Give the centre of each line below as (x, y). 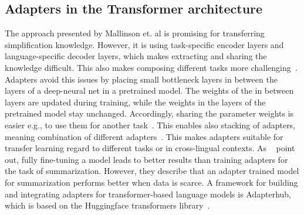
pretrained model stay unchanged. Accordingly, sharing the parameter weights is (149, 113)
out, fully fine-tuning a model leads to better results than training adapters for (146, 159)
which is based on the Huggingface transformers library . (107, 205)
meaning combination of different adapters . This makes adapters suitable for (144, 136)
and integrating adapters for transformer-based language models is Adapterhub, (148, 194)
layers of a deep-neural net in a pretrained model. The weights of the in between (149, 91)
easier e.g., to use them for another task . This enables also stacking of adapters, (150, 124)
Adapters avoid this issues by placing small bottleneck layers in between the (141, 79)
